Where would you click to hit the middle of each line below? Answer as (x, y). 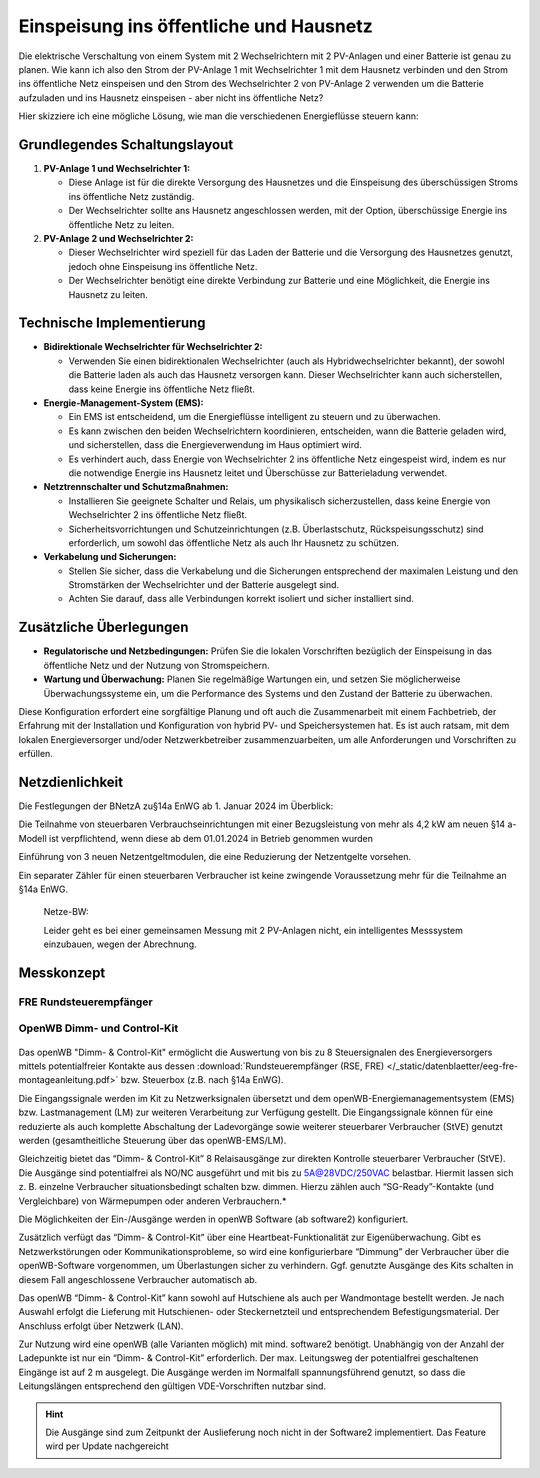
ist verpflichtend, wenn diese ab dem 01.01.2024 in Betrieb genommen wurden (211, 838)
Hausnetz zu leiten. (108, 294)
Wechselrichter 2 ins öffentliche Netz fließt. (158, 515)
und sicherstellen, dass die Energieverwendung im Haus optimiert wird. (215, 445)
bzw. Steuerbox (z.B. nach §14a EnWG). (202, 1080)
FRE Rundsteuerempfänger (86, 1002)
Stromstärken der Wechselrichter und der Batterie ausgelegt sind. (204, 585)
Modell (32, 838)
